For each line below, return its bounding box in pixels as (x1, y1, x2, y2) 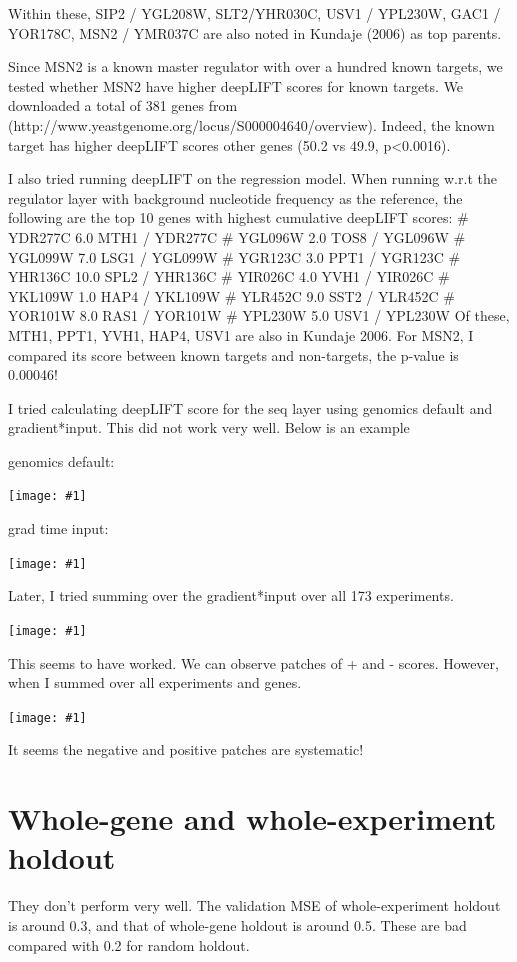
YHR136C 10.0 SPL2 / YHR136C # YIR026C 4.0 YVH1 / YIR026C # (8, 266, 450, 287)
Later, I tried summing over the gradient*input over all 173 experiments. (8, 585, 454, 606)
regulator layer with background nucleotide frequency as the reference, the (8, 187, 463, 208)
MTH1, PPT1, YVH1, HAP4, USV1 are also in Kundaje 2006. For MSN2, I (8, 324, 474, 345)
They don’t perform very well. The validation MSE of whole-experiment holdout (8, 895, 501, 916)
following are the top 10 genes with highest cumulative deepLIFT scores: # (8, 207, 469, 228)
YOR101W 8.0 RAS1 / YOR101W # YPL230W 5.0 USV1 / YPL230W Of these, (8, 305, 510, 326)
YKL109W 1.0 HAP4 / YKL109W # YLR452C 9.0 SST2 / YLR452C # (8, 285, 455, 306)
